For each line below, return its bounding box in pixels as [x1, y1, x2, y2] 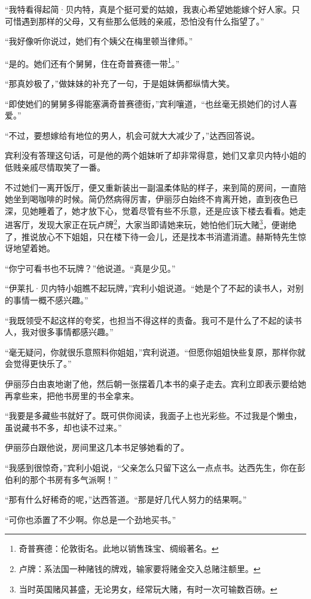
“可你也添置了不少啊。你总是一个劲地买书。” [5, 513, 176, 525]
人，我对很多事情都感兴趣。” [5, 326, 114, 338]
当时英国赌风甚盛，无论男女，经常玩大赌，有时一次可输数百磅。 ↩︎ [19, 582, 278, 595]
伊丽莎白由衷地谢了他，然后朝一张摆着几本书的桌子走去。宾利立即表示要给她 [5, 377, 306, 390]
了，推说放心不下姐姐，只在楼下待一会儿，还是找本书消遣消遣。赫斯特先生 [5, 230, 298, 242]
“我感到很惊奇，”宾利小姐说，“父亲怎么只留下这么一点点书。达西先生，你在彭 [5, 461, 306, 473]
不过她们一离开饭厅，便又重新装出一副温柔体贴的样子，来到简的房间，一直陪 [5, 181, 306, 193]
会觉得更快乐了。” [5, 357, 72, 370]
